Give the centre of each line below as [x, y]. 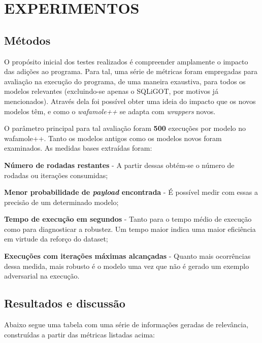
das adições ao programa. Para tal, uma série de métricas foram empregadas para [131, 71]
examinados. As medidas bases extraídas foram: [78, 148]
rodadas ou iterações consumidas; [56, 175]
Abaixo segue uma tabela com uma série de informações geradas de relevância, [126, 324]
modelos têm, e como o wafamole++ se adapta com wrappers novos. [110, 111]
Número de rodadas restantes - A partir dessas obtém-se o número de [119, 165]
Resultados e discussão [65, 303]
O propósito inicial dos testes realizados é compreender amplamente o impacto [126, 61]
